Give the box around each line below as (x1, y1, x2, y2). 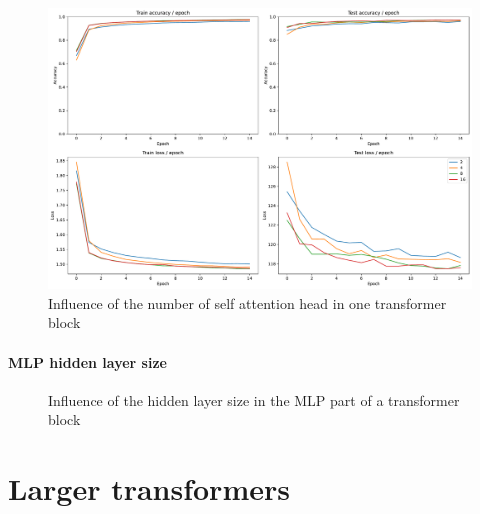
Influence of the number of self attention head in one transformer (48, 292, 447, 313)
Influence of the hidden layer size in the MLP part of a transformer (48, 389, 460, 410)
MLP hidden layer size (8, 351, 167, 372)
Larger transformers (8, 468, 290, 509)
